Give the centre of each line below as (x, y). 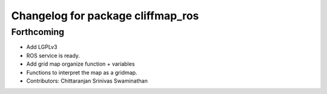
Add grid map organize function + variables (81, 64)
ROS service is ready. (53, 55)
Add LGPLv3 (42, 47)
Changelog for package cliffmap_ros (105, 16)
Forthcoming (38, 32)
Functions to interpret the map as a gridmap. (82, 72)
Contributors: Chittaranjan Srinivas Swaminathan (87, 81)
